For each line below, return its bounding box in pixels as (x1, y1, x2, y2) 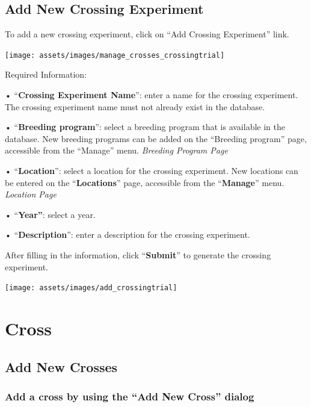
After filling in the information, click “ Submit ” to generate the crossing (5, 248, 271, 261)
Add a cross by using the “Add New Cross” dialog (5, 388, 254, 403)
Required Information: (5, 68, 87, 81)
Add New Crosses (5, 357, 118, 376)
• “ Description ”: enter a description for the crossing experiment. (5, 228, 250, 241)
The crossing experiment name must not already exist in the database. (5, 100, 265, 113)
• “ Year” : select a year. (5, 208, 96, 220)
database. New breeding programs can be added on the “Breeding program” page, (5, 132, 307, 144)
